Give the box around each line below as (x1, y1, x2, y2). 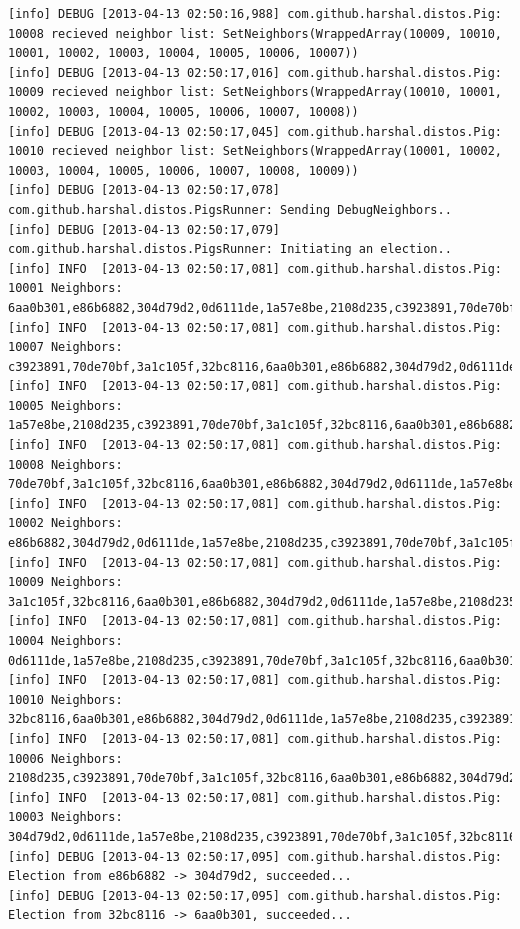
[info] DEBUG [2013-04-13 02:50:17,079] (8, 222, 281, 237)
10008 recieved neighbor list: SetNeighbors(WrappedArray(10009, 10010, (8, 26, 502, 41)
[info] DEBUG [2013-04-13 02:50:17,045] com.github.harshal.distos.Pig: (8, 124, 502, 139)
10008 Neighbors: (8, 457, 123, 472)
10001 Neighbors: (8, 281, 123, 296)
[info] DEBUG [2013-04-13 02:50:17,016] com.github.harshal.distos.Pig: (8, 65, 502, 80)
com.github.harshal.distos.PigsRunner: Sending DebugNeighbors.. (8, 202, 452, 217)
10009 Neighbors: (8, 575, 123, 590)
